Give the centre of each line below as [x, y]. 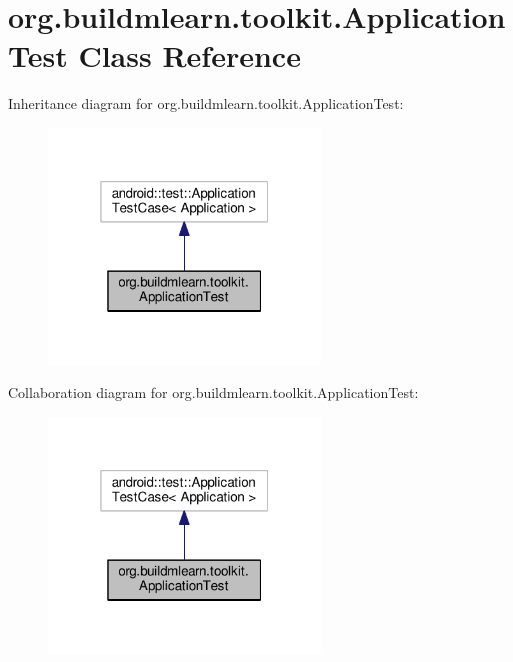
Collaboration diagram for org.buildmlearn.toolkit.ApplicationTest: [213, 392]
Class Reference [189, 55]
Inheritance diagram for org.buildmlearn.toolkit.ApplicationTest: [206, 103]
